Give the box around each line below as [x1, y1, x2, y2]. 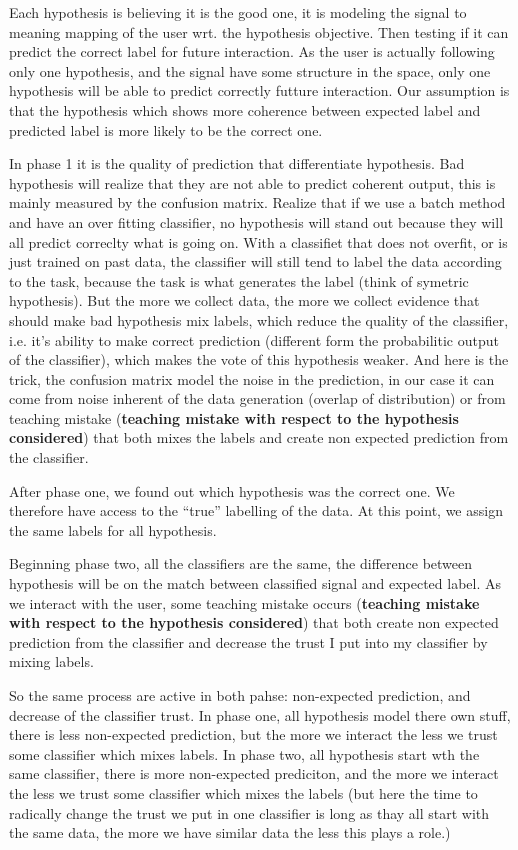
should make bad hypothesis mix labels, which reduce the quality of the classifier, [9, 309, 509, 330]
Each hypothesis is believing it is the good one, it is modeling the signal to [9, 2, 467, 22]
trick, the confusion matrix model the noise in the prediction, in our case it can [9, 368, 495, 389]
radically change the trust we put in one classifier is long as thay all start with [9, 802, 490, 823]
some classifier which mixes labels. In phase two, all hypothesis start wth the [9, 743, 480, 764]
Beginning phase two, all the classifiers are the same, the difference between [9, 553, 473, 574]
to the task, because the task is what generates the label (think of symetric [9, 270, 469, 291]
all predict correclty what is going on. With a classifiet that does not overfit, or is [9, 231, 508, 252]
